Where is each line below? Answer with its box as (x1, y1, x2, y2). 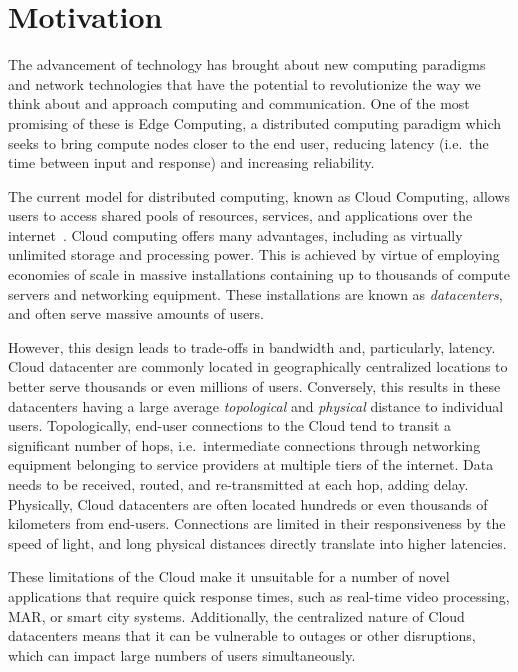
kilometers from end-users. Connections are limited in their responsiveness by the (8, 513, 506, 534)
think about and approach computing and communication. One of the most (8, 93, 470, 114)
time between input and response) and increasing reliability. (8, 152, 375, 173)
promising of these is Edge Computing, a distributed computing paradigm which (8, 112, 501, 133)
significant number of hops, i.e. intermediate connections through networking (8, 434, 481, 455)
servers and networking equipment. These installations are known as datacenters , (8, 283, 503, 304)
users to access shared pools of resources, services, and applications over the (8, 205, 473, 226)
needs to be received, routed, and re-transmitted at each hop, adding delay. (8, 474, 469, 494)
